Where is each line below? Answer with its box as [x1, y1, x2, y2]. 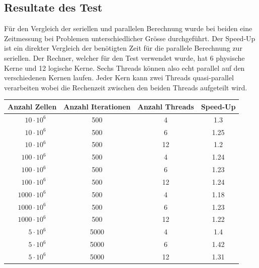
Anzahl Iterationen [63, 101, 131, 111]
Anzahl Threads [137, 101, 194, 111]
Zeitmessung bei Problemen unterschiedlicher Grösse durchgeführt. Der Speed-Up [4, 33, 255, 43]
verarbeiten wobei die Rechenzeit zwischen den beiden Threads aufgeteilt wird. [4, 82, 247, 92]
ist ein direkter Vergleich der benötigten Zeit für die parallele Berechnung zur [4, 43, 242, 53]
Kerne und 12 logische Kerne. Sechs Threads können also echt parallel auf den [4, 62, 245, 73]
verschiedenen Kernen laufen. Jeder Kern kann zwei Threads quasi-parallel [4, 72, 234, 83]
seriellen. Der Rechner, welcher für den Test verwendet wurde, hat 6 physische [4, 52, 245, 63]
